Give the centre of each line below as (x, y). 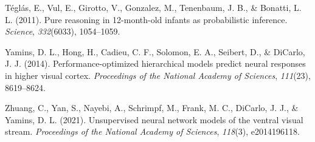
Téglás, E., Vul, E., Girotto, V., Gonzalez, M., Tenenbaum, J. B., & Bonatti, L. (153, 7)
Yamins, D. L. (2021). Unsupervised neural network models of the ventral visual (154, 119)
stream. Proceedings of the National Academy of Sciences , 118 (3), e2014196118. (152, 131)
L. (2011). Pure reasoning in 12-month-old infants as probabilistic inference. (146, 19)
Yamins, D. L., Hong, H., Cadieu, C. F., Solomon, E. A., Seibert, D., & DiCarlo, (155, 51)
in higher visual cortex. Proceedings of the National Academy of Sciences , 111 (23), (158, 75)
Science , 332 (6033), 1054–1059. (63, 31)
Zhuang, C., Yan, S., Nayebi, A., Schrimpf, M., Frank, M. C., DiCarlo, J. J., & (152, 108)
